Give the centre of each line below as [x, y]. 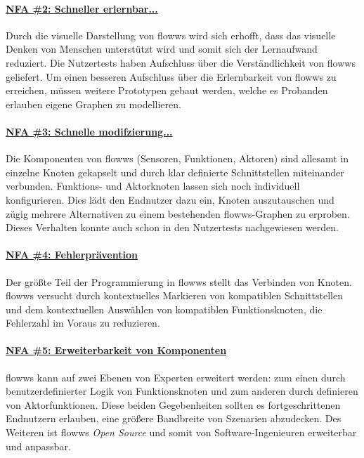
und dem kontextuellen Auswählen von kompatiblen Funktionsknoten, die [164, 309]
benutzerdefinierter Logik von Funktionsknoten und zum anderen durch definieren [182, 391]
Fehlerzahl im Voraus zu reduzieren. [83, 323]
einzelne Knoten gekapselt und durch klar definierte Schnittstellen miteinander [175, 172]
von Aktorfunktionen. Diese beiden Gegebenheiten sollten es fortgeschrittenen [173, 404]
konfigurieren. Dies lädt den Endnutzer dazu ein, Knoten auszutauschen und [170, 199]
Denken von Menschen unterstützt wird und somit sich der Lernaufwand [162, 49]
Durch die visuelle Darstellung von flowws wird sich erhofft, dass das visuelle [171, 35]
